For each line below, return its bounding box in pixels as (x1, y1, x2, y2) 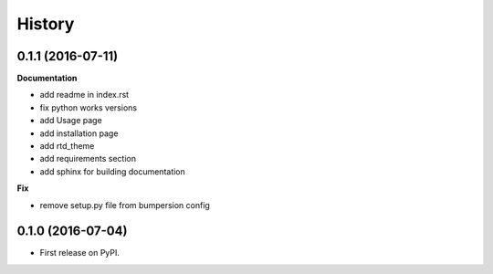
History (16, 14, 75, 34)
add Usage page (39, 115, 102, 126)
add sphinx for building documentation (39, 165, 186, 177)
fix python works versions (39, 101, 137, 113)
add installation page (39, 128, 119, 139)
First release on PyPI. (39, 248, 121, 258)
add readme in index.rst (39, 90, 130, 100)
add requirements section (39, 153, 137, 164)
